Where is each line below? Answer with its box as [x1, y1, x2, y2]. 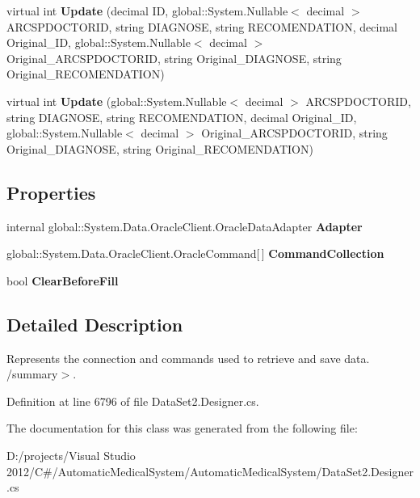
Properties [6, 179, 96, 205]
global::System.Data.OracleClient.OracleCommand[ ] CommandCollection [6, 245, 384, 262]
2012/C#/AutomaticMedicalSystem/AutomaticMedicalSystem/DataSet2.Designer [6, 462, 414, 479]
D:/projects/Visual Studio [6, 446, 136, 463]
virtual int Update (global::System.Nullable [6, 92, 227, 109]
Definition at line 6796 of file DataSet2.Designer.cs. [6, 392, 259, 409]
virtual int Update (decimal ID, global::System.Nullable [6, 2, 288, 19]
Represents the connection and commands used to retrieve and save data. [6, 349, 370, 366]
